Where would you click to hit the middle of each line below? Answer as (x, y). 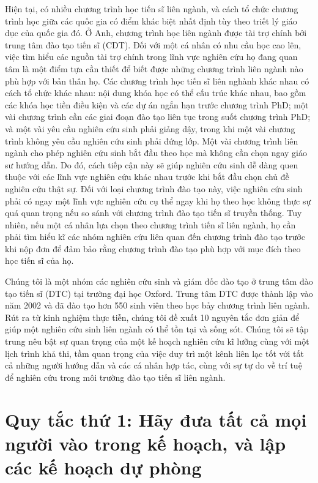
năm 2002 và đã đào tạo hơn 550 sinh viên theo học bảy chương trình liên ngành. (157, 305)
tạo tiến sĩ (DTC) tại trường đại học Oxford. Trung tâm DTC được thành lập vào (159, 293)
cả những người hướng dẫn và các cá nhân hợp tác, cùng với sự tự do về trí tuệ (153, 365)
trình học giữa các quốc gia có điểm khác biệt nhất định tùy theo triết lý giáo (151, 21)
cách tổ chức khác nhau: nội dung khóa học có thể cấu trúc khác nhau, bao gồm (156, 93)
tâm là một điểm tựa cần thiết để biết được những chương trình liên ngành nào (154, 68)
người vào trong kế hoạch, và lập (146, 443)
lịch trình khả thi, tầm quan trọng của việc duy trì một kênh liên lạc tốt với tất (154, 353)
